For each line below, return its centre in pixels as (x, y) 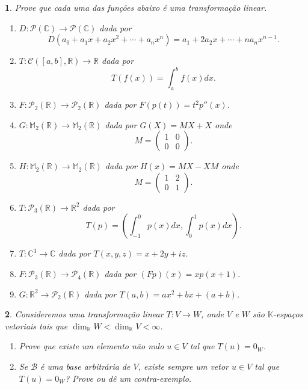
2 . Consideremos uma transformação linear (84, 314)
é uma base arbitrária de (85, 366)
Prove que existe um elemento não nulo (91, 346)
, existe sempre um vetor (183, 366)
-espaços (288, 314)
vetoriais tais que (36, 325)
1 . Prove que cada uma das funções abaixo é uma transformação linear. (136, 7)
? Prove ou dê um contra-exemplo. (128, 378)
